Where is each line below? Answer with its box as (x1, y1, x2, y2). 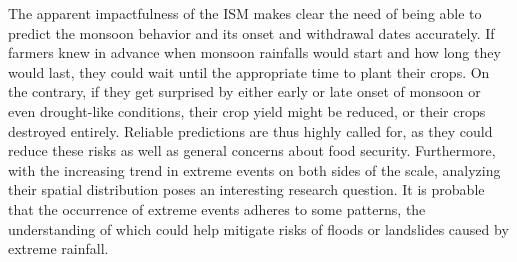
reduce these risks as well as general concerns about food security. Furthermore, (8, 140, 496, 161)
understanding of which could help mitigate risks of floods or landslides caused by (8, 218, 509, 239)
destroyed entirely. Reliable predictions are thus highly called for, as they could (8, 120, 493, 141)
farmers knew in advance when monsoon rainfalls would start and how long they (8, 42, 501, 63)
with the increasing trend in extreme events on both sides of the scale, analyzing (8, 159, 501, 180)
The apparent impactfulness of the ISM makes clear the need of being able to (8, 3, 482, 23)
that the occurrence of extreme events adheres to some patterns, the (8, 198, 426, 219)
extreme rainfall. (8, 238, 109, 259)
